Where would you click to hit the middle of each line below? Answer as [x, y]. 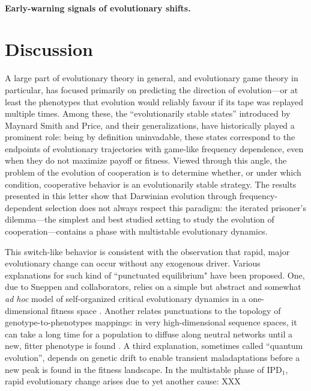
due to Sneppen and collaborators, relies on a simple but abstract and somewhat [153, 287]
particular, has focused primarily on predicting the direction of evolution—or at [152, 89]
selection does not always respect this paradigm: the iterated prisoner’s [176, 207]
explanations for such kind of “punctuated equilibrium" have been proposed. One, [155, 275]
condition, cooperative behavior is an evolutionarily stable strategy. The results [151, 184]
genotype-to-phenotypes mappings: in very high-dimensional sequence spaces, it [151, 322]
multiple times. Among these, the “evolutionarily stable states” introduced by [148, 113]
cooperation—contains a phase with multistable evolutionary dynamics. [136, 231]
